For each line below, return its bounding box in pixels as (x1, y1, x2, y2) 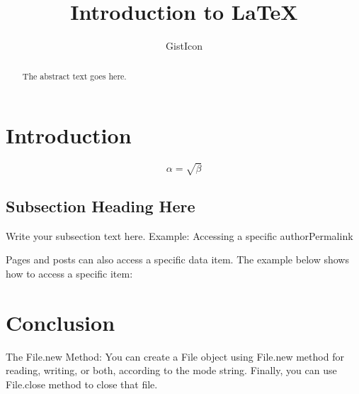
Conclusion (6, 307, 115, 336)
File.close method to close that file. (6, 376, 158, 391)
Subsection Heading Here (6, 195, 195, 217)
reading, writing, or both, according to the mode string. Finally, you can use (6, 363, 337, 378)
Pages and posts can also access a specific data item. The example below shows (6, 252, 349, 267)
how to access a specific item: (6, 266, 133, 281)
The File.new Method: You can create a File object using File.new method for (6, 349, 344, 363)
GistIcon (166, 38, 203, 53)
